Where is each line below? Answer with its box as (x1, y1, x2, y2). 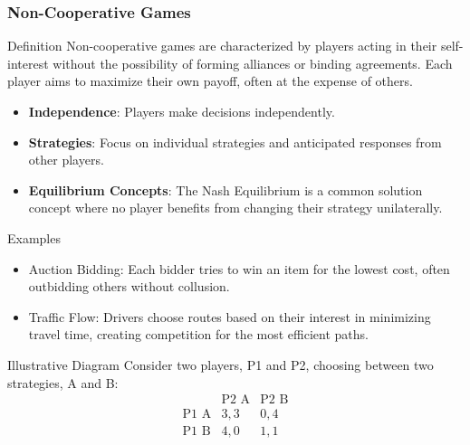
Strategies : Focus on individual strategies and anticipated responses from (28, 132, 442, 151)
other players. (28, 150, 104, 169)
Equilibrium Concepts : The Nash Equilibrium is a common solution (28, 180, 423, 199)
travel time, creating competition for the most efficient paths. (28, 325, 369, 344)
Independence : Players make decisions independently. (28, 102, 335, 120)
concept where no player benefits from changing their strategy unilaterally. (28, 198, 443, 217)
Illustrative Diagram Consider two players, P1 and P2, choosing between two (7, 355, 434, 374)
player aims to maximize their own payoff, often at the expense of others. (7, 71, 413, 90)
